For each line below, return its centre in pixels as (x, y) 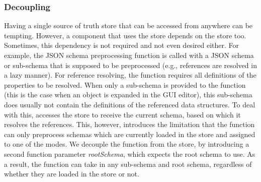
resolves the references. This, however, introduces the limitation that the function (129, 124)
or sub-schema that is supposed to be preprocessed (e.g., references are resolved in (130, 65)
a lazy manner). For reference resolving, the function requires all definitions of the (130, 75)
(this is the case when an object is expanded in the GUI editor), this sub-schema (128, 95)
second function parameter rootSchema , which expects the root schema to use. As (130, 154)
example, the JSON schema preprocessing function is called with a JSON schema (129, 55)
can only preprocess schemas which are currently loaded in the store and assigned (130, 134)
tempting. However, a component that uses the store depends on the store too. (125, 35)
